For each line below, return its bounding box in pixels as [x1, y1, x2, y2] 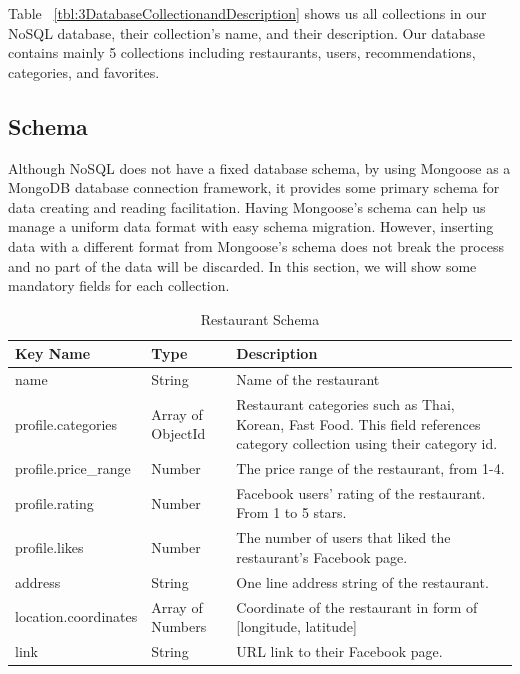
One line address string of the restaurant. [236, 571, 489, 592]
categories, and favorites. [8, 61, 160, 82]
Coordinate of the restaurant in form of [236, 596, 478, 617]
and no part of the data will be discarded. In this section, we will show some [8, 255, 477, 276]
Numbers [151, 616, 207, 637]
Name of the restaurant [236, 369, 380, 390]
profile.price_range [15, 458, 131, 479]
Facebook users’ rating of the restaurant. [236, 482, 486, 503]
